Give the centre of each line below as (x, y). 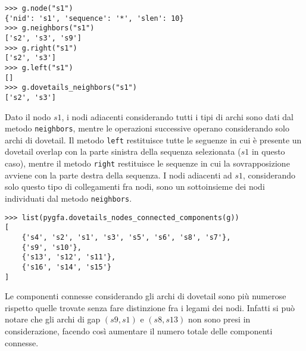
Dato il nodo (28, 116)
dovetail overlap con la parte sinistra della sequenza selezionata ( (123, 151)
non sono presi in (219, 319)
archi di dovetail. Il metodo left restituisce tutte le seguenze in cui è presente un (153, 140)
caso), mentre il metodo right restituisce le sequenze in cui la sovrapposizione (147, 163)
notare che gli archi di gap (53, 319)
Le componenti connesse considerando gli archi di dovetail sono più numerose (146, 296)
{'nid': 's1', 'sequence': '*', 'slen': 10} (94, 18)
